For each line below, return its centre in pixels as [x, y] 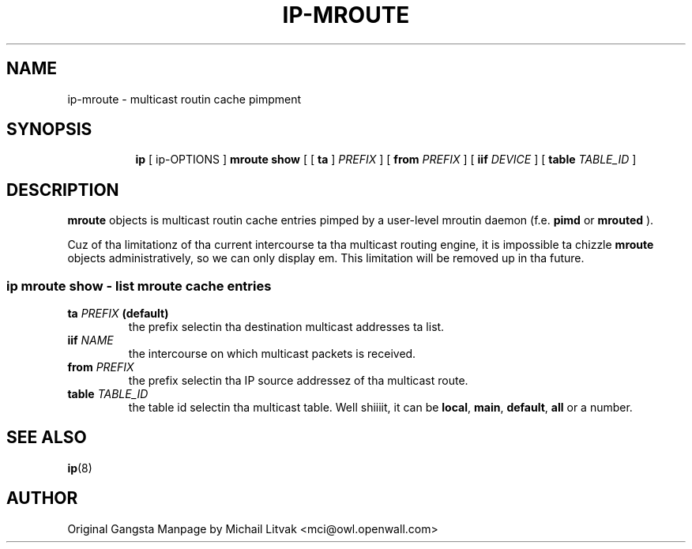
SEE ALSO [47, 438]
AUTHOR [42, 498]
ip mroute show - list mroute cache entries [139, 286]
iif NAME [90, 340]
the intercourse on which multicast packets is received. [272, 354]
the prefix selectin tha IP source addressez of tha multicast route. [298, 381]
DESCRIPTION [63, 190]
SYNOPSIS [49, 130]
